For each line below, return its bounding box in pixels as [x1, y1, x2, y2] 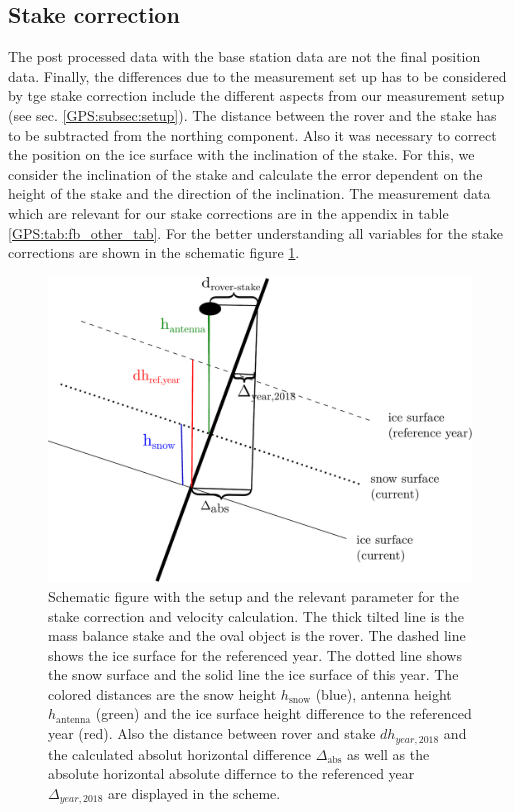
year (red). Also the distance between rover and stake [48, 723, 376, 744]
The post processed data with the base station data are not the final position [8, 46, 481, 67]
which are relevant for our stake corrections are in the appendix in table [8, 202, 449, 223]
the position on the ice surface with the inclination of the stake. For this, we [8, 144, 475, 165]
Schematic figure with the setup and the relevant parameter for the [48, 585, 459, 606]
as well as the [347, 743, 430, 764]
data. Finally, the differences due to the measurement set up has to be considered [8, 65, 507, 86]
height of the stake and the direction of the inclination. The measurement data [8, 183, 491, 204]
